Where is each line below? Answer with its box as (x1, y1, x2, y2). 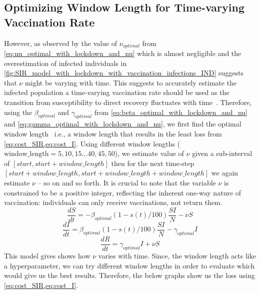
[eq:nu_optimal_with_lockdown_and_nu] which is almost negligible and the (4, 48, 241, 58)
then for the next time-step (111, 157, 194, 168)
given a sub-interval (192, 148, 252, 158)
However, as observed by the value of (4, 37, 117, 48)
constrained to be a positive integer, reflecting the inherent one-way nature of (4, 187, 241, 197)
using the (4, 106, 32, 117)
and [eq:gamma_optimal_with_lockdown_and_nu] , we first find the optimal (4, 118, 241, 129)
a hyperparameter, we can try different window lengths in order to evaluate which (4, 260, 255, 270)
